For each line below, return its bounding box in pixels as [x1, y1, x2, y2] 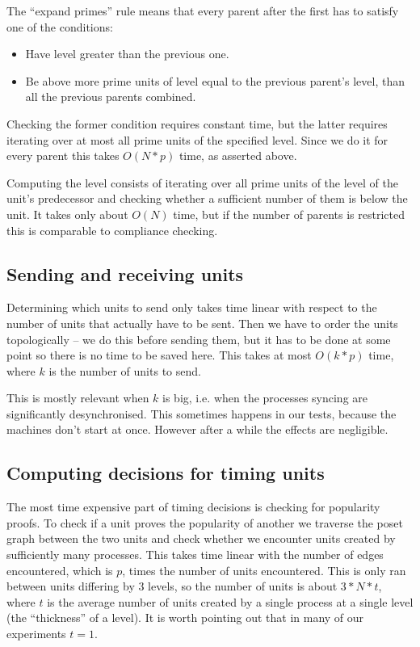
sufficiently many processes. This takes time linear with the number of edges [6, 546, 384, 563]
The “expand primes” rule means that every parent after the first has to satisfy [6, 2, 399, 19]
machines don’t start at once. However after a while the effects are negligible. [6, 421, 388, 438]
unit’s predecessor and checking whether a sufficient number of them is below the [6, 190, 408, 207]
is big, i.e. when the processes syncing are [162, 389, 368, 406]
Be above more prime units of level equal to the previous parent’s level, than [25, 72, 405, 89]
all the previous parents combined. [25, 88, 196, 105]
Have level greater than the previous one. [25, 45, 229, 62]
